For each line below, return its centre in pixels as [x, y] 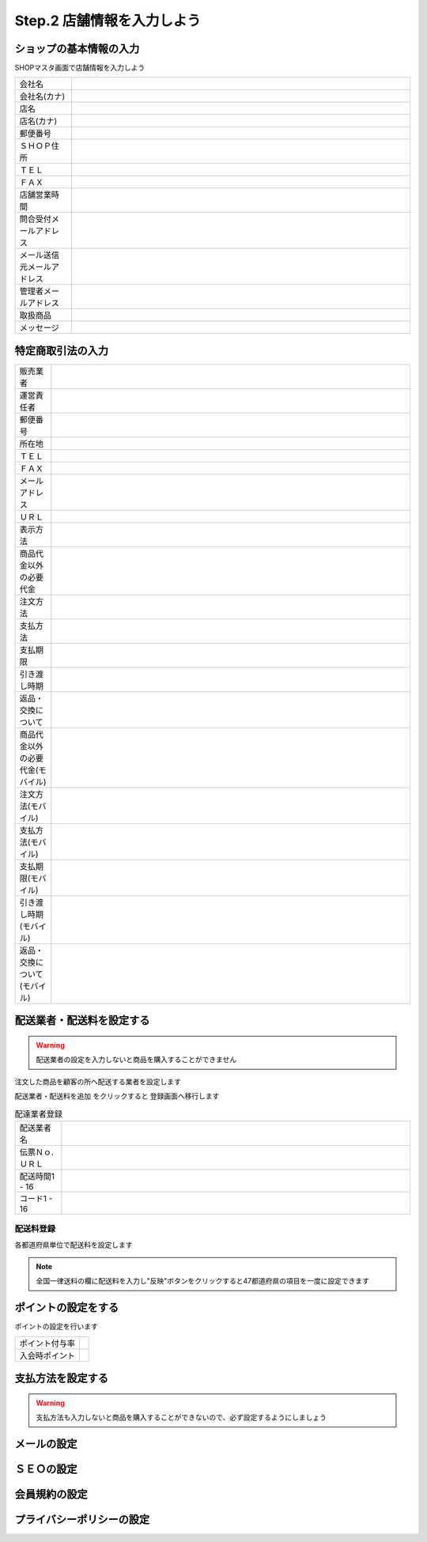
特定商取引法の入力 [61, 351]
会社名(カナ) [42, 96]
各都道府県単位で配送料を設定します [74, 1245]
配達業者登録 [39, 1113]
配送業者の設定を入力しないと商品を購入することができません [136, 1060]
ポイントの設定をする [66, 1308]
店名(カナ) [38, 121]
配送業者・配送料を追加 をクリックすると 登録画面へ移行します [117, 1096]
